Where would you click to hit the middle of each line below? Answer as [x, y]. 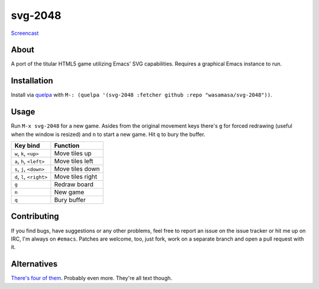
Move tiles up [73, 154]
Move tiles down [77, 169]
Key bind [27, 146]
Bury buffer [70, 200]
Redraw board [74, 184]
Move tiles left [74, 161]
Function [67, 146]
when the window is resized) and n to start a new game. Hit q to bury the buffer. [108, 134]
